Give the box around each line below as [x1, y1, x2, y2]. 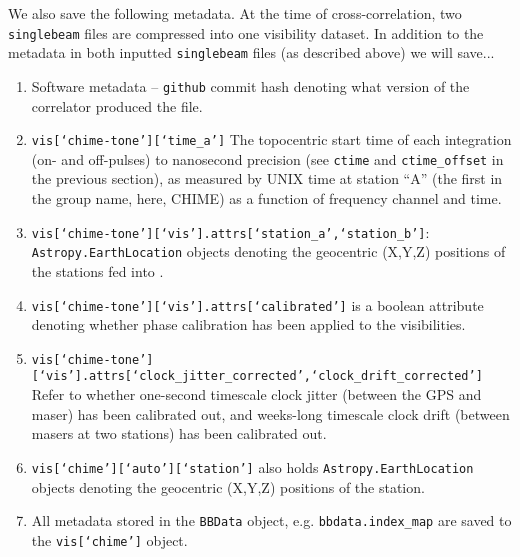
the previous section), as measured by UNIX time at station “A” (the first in [31, 168, 503, 189]
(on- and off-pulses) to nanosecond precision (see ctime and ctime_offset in [31, 148, 504, 169]
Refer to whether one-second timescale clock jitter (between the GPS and [31, 384, 482, 405]
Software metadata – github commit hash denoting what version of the [31, 75, 470, 96]
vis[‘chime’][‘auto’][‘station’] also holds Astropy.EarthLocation [31, 456, 474, 477]
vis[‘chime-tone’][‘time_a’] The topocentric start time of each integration [31, 129, 512, 150]
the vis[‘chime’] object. [31, 529, 188, 550]
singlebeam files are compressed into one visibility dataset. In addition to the [8, 22, 484, 43]
